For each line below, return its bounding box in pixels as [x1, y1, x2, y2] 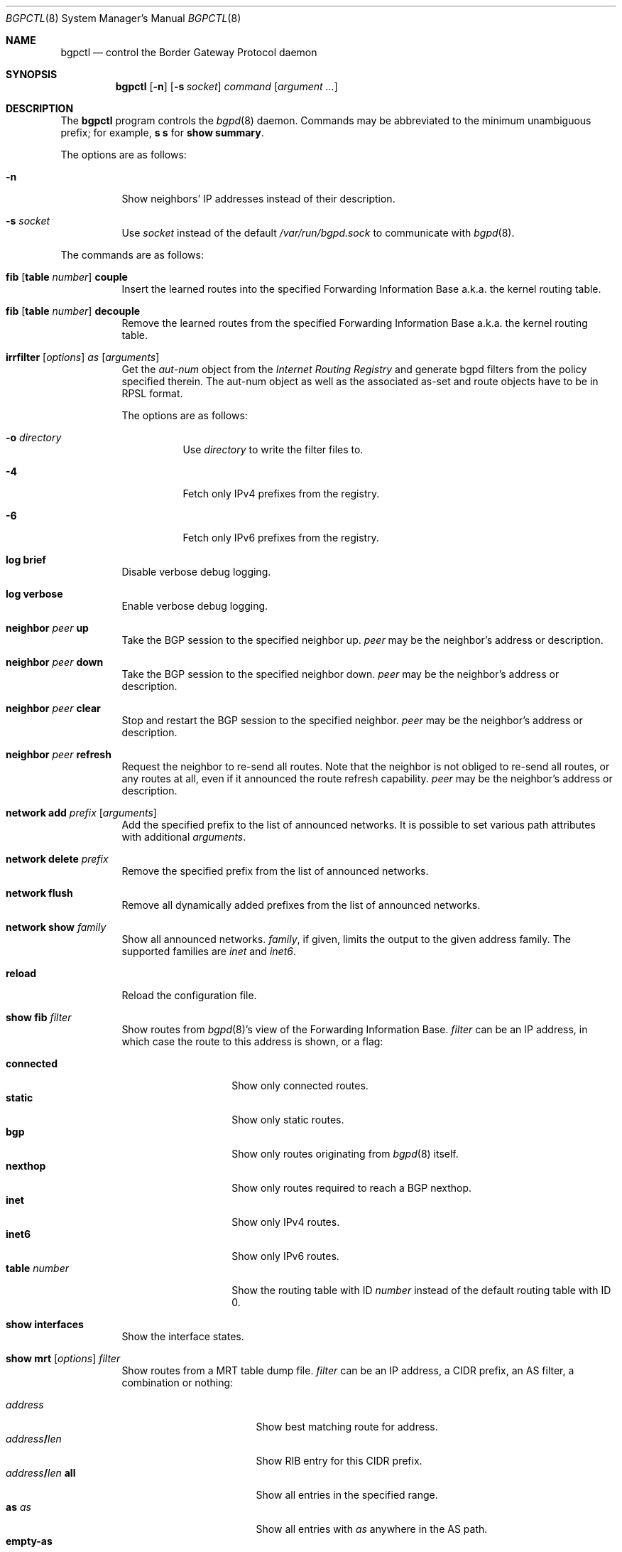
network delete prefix [6, 853, 109, 865]
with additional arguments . [121, 831, 246, 843]
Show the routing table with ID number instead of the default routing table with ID [231, 1284, 611, 1296]
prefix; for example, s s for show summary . [60, 126, 264, 139]
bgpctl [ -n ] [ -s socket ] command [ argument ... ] [115, 80, 338, 92]
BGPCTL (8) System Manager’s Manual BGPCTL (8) [6, 12, 241, 24]
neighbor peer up [6, 622, 89, 634]
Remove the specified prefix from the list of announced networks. [121, 865, 429, 877]
